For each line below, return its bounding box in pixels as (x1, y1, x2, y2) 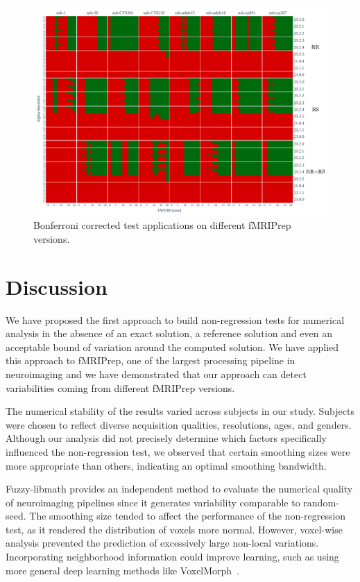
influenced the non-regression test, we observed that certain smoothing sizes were (6, 444, 350, 459)
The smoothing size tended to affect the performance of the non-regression (29, 508, 346, 523)
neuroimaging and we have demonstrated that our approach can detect (6, 366, 307, 381)
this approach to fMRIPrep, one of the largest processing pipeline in (6, 353, 295, 368)
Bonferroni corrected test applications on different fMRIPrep (33, 218, 291, 232)
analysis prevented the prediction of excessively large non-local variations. (6, 536, 319, 550)
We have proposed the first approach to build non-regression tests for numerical (6, 312, 345, 327)
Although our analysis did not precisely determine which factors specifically (6, 431, 327, 445)
